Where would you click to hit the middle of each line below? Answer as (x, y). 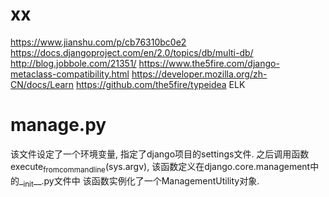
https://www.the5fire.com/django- (209, 63)
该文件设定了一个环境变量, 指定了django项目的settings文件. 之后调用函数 (160, 154)
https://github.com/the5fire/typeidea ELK (161, 84)
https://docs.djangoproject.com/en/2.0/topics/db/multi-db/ (132, 52)
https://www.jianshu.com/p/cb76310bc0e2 (98, 42)
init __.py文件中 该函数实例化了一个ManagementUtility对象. (141, 181)
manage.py (58, 125)
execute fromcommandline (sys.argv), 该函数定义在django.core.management (160, 167)
